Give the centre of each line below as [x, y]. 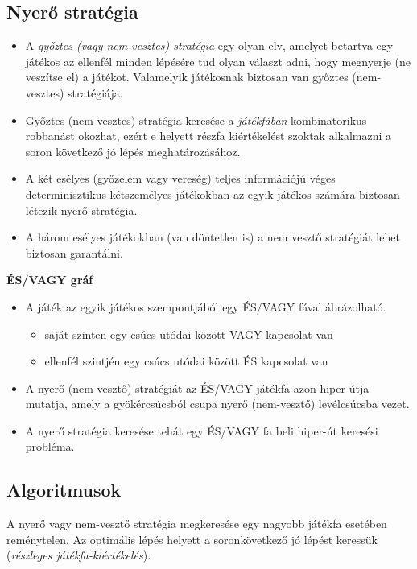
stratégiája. [95, 92]
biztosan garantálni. [74, 252]
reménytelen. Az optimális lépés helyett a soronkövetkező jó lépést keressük [192, 539]
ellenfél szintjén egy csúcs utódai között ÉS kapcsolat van [186, 361]
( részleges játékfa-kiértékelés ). [79, 555]
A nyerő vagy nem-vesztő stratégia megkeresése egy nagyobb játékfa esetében [197, 524]
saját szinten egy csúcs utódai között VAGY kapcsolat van [189, 334]
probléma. [50, 446]
